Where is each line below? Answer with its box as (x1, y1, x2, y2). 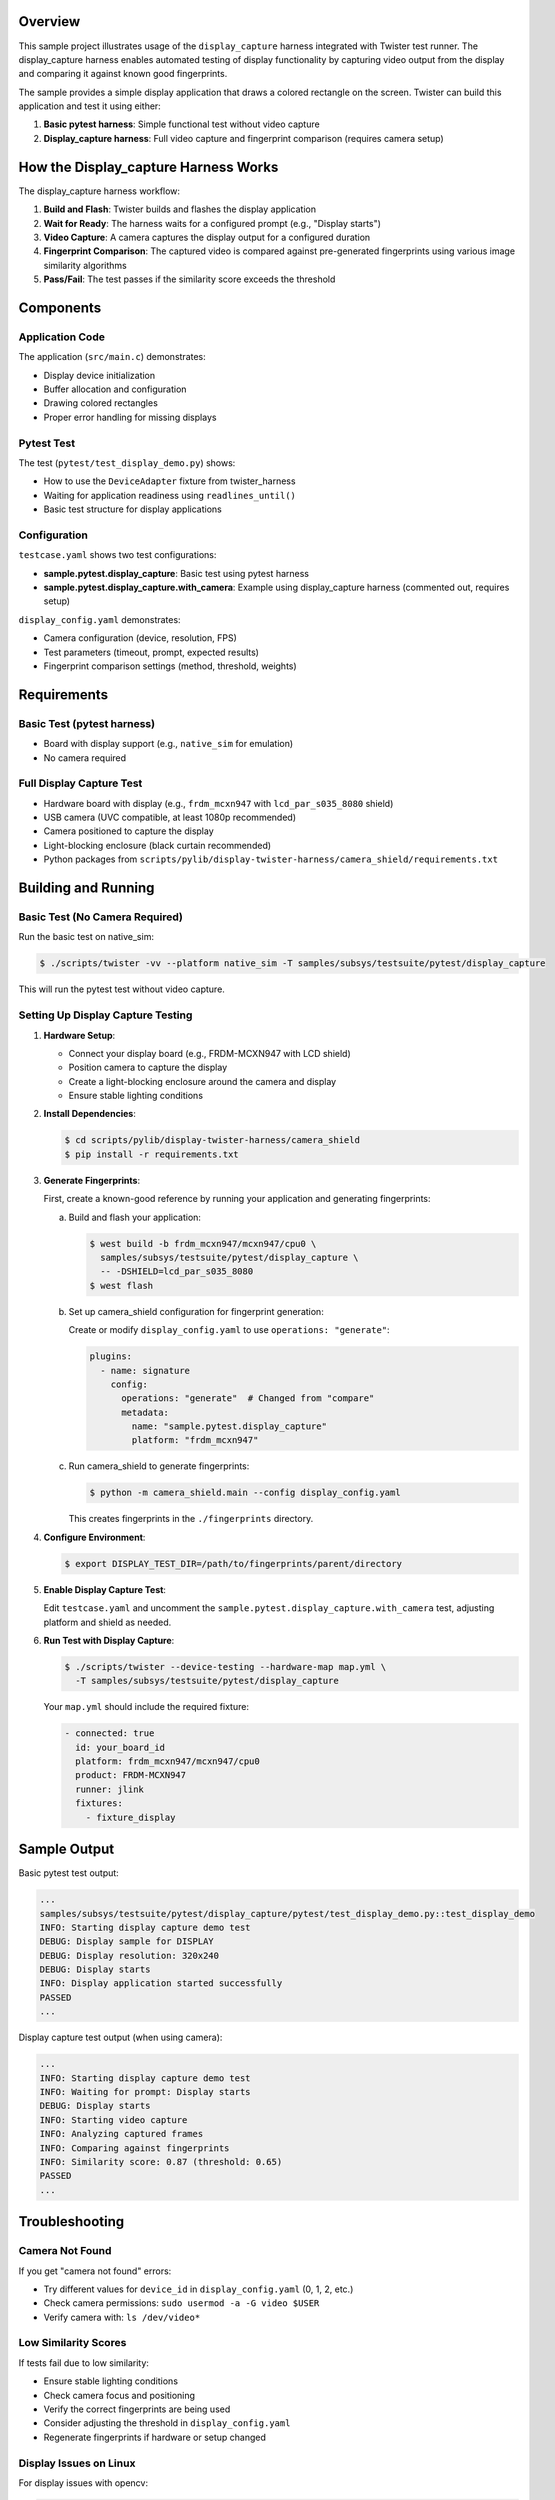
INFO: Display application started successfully (39, 1978, 283, 1989)
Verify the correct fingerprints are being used (43, 2403, 231, 2415)
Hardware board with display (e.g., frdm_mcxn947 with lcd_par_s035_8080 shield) (43, 797, 394, 809)
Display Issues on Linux (18, 2456, 136, 2470)
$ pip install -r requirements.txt (64, 1148, 239, 1160)
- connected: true (64, 1728, 155, 1739)
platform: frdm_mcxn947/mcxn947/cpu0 (75, 1756, 260, 1767)
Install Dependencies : (43, 1108, 137, 1120)
